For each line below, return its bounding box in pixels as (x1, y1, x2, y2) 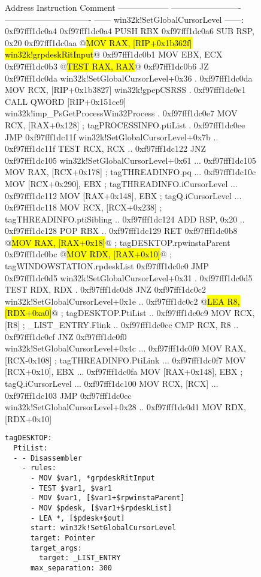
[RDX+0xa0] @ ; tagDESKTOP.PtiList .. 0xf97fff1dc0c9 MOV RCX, (5, 306, 255, 319)
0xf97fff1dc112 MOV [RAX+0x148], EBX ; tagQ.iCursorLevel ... (5, 189, 242, 202)
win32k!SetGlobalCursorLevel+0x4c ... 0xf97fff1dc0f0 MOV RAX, (5, 342, 246, 354)
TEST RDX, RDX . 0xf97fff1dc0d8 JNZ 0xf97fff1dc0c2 (5, 283, 206, 296)
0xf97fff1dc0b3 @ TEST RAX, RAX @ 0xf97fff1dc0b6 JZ (5, 59, 209, 72)
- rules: (22, 464, 56, 473)
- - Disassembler (13, 453, 82, 462)
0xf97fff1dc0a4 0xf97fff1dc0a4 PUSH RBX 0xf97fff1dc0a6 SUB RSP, (5, 25, 254, 37)
